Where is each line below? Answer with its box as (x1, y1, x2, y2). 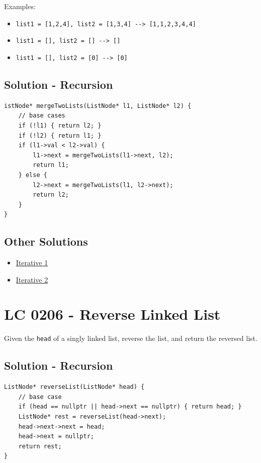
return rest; (18, 442, 62, 450)
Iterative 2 (16, 274, 48, 284)
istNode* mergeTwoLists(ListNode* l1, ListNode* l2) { (4, 102, 192, 109)
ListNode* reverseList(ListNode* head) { (4, 383, 145, 391)
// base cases (18, 112, 65, 120)
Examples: (4, 1, 36, 11)
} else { (18, 171, 47, 179)
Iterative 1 (16, 257, 48, 268)
